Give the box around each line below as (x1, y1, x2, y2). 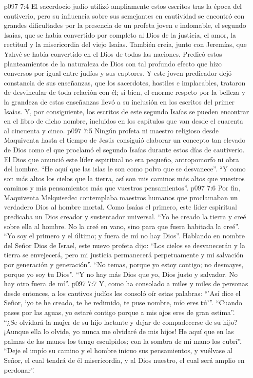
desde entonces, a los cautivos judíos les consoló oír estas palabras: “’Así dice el (4, 288, 241, 298)
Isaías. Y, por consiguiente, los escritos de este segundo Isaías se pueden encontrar (4, 106, 249, 116)
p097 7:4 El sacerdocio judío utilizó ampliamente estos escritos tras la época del (4, 1, 242, 11)
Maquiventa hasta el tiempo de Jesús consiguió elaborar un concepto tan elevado (4, 135, 246, 145)
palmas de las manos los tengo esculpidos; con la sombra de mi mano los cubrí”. (4, 336, 242, 346)
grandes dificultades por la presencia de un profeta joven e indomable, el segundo (4, 20, 246, 30)
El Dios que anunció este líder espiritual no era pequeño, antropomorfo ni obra (4, 154, 239, 164)
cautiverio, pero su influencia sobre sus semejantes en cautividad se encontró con (4, 10, 245, 21)
